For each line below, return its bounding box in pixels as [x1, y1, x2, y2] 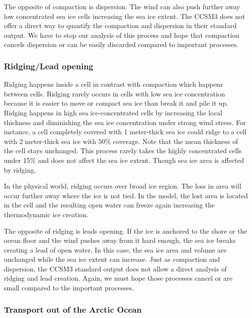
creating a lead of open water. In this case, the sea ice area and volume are [4, 244, 227, 254]
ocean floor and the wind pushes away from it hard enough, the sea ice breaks [4, 235, 236, 245]
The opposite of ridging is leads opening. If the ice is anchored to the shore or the [4, 225, 247, 236]
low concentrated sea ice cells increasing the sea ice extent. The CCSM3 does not [4, 11, 245, 21]
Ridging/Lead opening [4, 60, 94, 72]
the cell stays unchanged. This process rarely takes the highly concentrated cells [4, 145, 242, 156]
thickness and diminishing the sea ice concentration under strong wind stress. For [4, 117, 246, 127]
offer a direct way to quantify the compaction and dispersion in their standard [4, 20, 237, 31]
